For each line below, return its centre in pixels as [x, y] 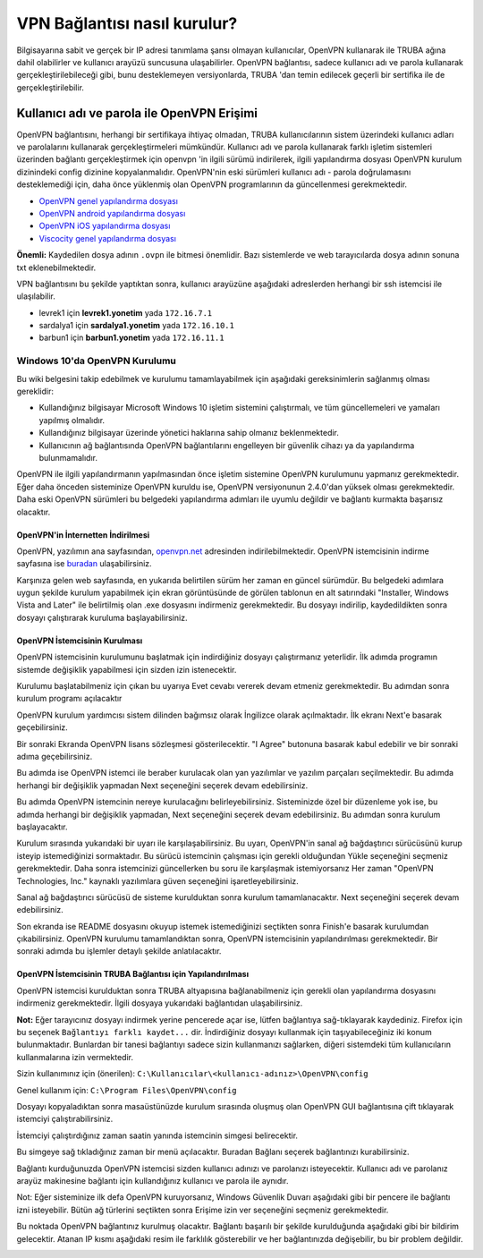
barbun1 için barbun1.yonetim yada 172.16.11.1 [131, 338]
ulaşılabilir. [36, 296]
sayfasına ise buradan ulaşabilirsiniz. [84, 564]
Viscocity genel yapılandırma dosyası [107, 238]
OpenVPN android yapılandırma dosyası [112, 213]
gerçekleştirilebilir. [51, 87]
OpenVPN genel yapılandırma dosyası [109, 200]
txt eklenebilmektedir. [56, 268]
